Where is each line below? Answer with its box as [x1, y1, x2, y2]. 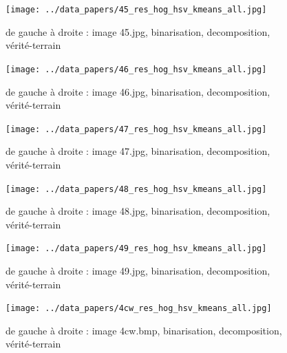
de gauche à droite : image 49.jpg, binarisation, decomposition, [6, 264, 270, 278]
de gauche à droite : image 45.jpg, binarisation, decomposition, [6, 24, 270, 39]
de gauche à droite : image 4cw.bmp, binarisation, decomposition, [6, 323, 282, 337]
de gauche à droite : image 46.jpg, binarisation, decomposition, [6, 84, 270, 98]
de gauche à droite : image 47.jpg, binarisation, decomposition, [6, 144, 270, 158]
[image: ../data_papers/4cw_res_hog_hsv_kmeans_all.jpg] [6, 303, 272, 314]
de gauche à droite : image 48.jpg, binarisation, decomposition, [6, 204, 270, 218]
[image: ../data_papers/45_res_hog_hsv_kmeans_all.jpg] [6, 5, 267, 14]
